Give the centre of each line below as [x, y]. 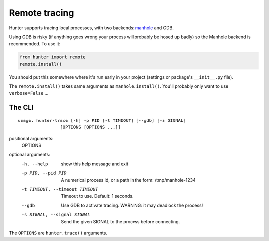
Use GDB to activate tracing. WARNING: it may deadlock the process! [132, 205]
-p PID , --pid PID [44, 173]
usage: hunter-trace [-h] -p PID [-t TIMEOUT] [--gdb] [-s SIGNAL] [102, 120]
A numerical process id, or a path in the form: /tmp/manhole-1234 [129, 180]
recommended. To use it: [35, 44]
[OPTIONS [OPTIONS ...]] [90, 127]
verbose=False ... [29, 93]
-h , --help [35, 164]
